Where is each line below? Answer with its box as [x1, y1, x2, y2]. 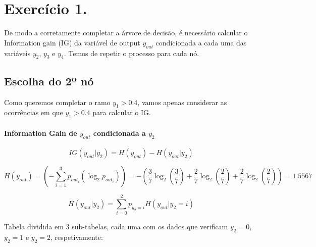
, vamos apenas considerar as [137, 96, 227, 107]
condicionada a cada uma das [155, 37, 247, 47]
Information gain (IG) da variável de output [4, 37, 140, 47]
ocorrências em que [4, 107, 63, 118]
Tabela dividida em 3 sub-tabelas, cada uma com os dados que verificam [4, 221, 228, 232]
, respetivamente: [50, 232, 103, 242]
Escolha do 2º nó [4, 73, 94, 88]
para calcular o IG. [92, 107, 151, 118]
